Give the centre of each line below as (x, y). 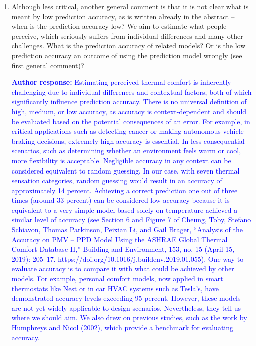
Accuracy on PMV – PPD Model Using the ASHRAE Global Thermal (119, 239)
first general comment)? (48, 65)
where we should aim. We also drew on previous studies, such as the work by (129, 318)
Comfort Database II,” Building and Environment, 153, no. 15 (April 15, (123, 249)
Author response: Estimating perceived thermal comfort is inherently (121, 82)
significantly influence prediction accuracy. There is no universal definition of (129, 102)
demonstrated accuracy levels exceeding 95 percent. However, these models (126, 298)
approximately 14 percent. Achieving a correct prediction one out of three (124, 190)
